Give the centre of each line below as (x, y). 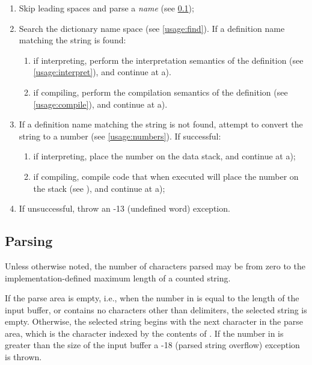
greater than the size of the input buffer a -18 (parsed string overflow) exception (152, 345)
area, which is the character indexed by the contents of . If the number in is (144, 333)
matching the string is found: (72, 40)
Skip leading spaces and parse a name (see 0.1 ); (106, 8)
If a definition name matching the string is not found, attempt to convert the (161, 124)
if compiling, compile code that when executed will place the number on (166, 176)
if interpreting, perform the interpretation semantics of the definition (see (168, 60)
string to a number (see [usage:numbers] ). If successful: (120, 136)
